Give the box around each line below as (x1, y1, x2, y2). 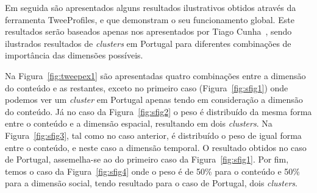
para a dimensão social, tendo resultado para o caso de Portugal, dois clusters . (5, 177, 297, 189)
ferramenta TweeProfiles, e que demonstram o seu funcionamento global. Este (5, 13, 294, 26)
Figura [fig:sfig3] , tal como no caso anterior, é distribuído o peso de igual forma (5, 128, 302, 141)
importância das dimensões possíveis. (5, 49, 143, 61)
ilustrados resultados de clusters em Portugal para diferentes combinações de (5, 37, 291, 49)
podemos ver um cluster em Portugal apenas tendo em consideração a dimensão (5, 93, 303, 106)
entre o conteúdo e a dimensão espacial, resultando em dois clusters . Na (5, 117, 272, 130)
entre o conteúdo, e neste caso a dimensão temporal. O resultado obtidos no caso (5, 141, 307, 153)
